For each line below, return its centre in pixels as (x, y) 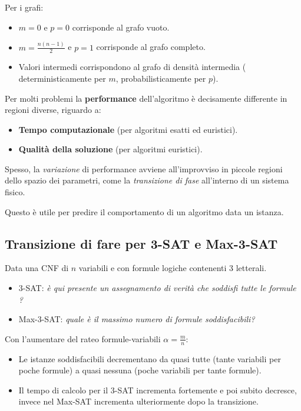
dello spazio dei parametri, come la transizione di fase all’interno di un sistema (147, 180)
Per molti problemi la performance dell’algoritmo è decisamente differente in (146, 98)
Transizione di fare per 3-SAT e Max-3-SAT (141, 243)
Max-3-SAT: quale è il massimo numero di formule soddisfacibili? (137, 319)
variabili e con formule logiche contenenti (153, 268)
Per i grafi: (24, 7)
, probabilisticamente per (161, 78)
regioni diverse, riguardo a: (53, 110)
